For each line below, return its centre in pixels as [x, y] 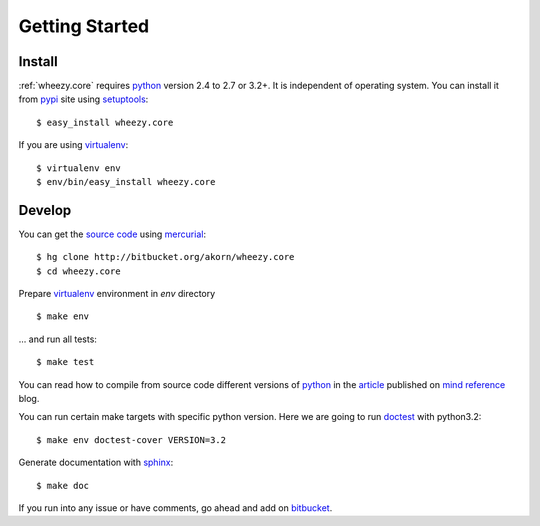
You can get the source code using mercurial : [112, 234]
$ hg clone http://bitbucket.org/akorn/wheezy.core [165, 257]
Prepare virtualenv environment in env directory [117, 294]
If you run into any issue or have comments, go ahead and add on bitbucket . [175, 508]
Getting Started [84, 26]
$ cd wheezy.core [78, 271]
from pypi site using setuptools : [83, 99]
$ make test [65, 362]
